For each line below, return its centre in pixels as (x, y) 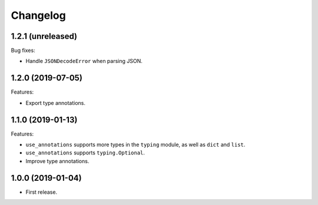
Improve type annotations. (57, 161)
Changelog (38, 15)
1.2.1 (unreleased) (44, 36)
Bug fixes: (23, 51)
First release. (42, 192)
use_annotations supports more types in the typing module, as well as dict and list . (135, 145)
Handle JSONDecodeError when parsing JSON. (84, 61)
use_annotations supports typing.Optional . (85, 153)
